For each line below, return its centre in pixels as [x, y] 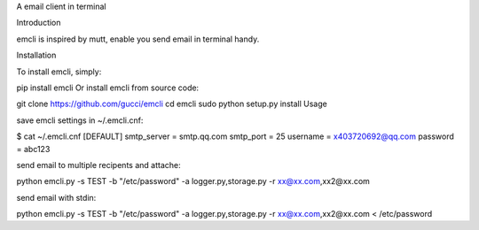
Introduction [39, 23]
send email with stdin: [56, 197]
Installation [36, 55]
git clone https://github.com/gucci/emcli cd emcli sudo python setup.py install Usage [172, 104]
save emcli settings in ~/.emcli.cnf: [80, 120]
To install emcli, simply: [59, 72]
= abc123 [33, 149]
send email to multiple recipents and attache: [98, 165]
